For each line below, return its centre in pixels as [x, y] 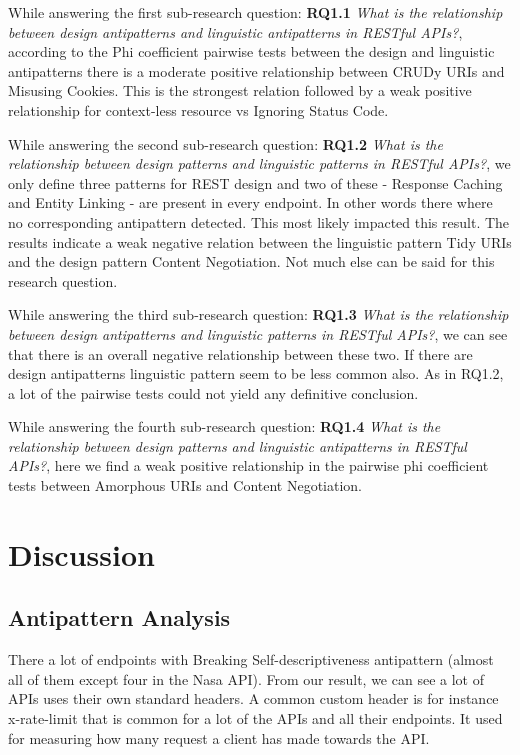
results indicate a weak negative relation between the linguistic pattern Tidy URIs [260, 241]
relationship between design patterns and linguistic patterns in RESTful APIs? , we [259, 163]
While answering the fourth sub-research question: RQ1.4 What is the [224, 426]
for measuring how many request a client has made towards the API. [219, 737]
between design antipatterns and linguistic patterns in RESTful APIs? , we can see [258, 333]
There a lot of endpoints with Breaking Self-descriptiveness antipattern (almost [251, 659]
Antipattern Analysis [119, 617]
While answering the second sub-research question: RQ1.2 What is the [225, 143]
